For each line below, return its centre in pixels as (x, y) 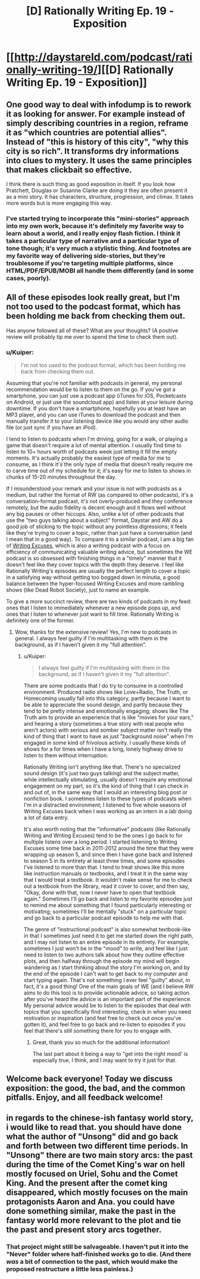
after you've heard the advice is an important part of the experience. (107, 999)
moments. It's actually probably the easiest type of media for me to (88, 458)
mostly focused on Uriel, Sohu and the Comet (92, 1174)
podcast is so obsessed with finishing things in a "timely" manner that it (94, 558)
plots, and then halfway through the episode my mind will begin (101, 961)
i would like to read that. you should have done (94, 1127)
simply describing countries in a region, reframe (97, 123)
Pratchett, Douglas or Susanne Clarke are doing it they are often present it (97, 190)
